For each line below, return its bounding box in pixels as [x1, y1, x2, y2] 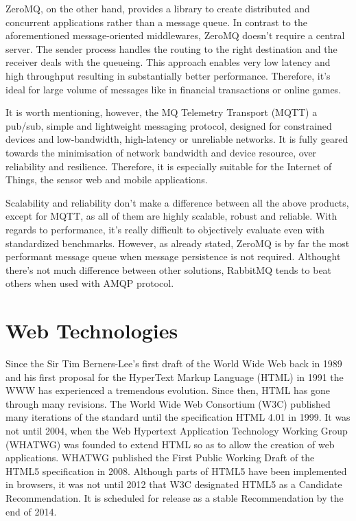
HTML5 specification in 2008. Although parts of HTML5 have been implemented [5, 463, 347, 478]
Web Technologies [5, 316, 178, 345]
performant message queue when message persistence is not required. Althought [5, 249, 341, 264]
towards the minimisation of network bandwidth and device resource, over [5, 145, 317, 159]
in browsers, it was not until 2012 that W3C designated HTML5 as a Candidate [5, 477, 342, 491]
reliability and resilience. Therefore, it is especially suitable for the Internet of [5, 159, 332, 173]
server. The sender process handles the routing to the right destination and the [5, 41, 337, 56]
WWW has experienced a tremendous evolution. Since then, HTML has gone [5, 383, 331, 397]
